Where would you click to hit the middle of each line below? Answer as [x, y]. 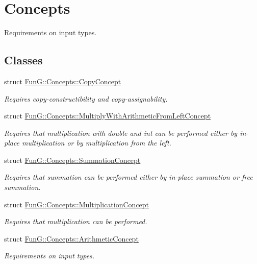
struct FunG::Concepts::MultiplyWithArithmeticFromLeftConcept [108, 116]
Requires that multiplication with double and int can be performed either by [121, 133]
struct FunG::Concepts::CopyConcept [63, 81]
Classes [23, 60]
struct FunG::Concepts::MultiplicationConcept [77, 204]
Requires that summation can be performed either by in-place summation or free [128, 177]
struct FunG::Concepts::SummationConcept [72, 160]
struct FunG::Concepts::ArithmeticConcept [71, 238]
